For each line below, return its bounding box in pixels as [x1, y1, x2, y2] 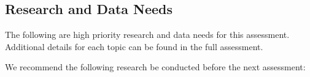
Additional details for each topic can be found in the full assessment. [5, 40, 263, 53]
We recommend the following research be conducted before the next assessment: [5, 61, 306, 73]
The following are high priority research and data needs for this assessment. [5, 28, 290, 41]
